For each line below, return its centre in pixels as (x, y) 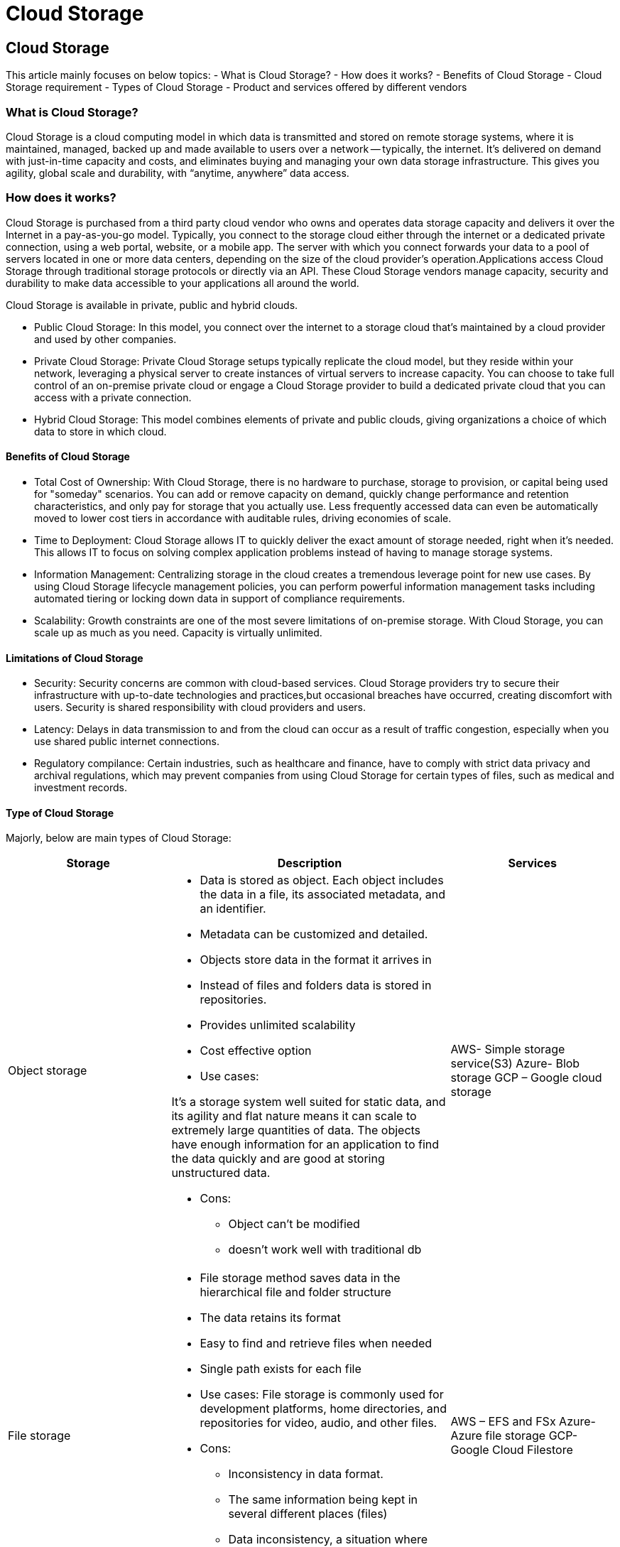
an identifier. (233, 909)
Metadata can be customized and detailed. (314, 934)
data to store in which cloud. (100, 431)
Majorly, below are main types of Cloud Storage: (119, 838)
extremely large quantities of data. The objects (296, 1130)
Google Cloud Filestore (512, 1450)
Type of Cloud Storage (60, 813)
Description (310, 863)
